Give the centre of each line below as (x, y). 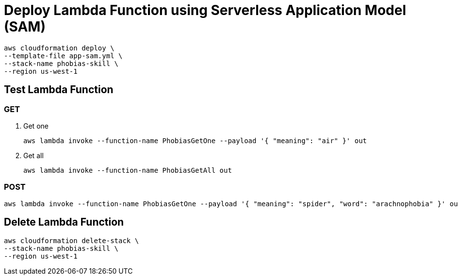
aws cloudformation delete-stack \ (72, 240)
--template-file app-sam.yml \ (63, 56)
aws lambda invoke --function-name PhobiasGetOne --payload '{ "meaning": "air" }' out (195, 140)
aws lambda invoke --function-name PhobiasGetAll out (128, 170)
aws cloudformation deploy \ (59, 48)
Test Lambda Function (59, 90)
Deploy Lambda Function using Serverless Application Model (205, 10)
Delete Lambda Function (64, 222)
